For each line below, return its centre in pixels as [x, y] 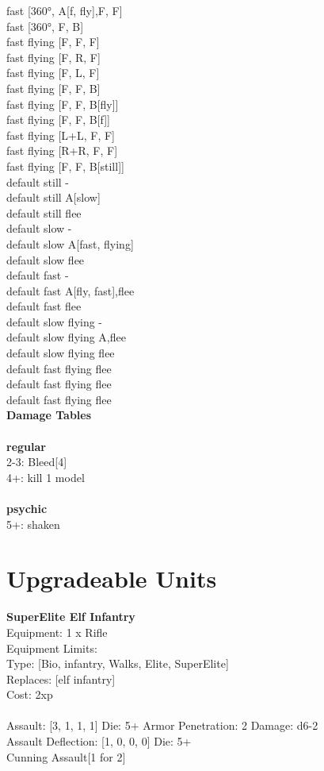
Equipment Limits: [52, 648]
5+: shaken [33, 524]
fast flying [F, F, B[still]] [65, 166]
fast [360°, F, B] [45, 26]
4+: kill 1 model [46, 477]
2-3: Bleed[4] [37, 462]
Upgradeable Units [112, 578]
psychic [27, 508]
